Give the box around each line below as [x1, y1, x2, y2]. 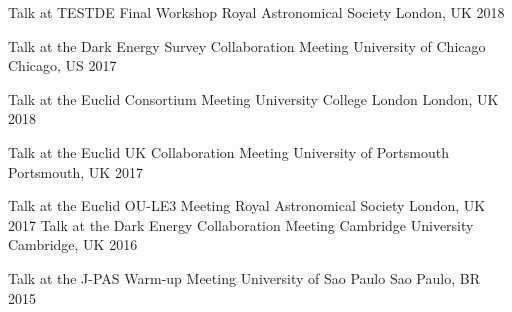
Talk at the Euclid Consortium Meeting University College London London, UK [8, 88, 499, 109]
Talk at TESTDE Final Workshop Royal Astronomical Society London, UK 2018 [8, 2, 505, 22]
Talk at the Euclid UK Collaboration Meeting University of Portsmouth [8, 141, 449, 162]
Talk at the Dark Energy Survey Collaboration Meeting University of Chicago [8, 35, 486, 56]
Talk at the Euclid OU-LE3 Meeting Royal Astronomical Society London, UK [8, 195, 486, 216]
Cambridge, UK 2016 [8, 234, 138, 255]
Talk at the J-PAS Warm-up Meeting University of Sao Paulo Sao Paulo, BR [8, 267, 480, 288]
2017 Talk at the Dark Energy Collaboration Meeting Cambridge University [8, 214, 474, 235]
